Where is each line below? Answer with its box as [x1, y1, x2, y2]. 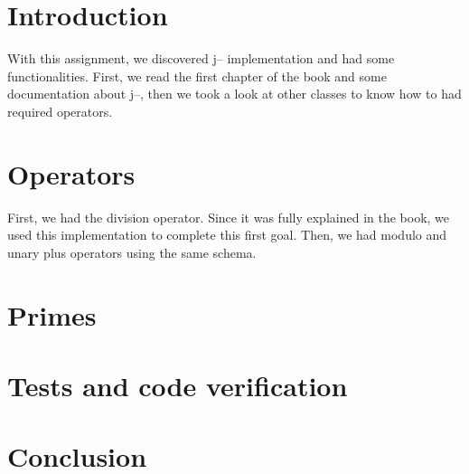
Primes [7, 296, 97, 333]
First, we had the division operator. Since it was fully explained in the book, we [7, 207, 450, 226]
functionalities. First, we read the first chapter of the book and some [7, 66, 387, 85]
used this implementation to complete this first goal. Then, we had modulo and [7, 225, 447, 244]
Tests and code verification [7, 366, 348, 403]
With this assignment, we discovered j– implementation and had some [7, 49, 395, 68]
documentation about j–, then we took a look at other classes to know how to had [7, 84, 462, 103]
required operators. [7, 101, 113, 120]
